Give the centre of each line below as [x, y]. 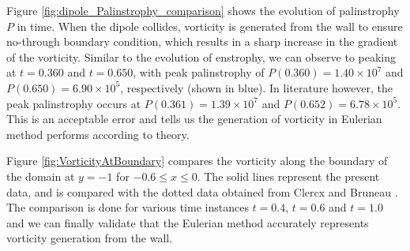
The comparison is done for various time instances [128, 207]
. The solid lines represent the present [288, 176]
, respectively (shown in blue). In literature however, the [257, 87]
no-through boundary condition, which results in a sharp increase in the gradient [202, 41]
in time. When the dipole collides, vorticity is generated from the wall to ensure [210, 26]
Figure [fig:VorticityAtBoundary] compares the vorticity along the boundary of [197, 161]
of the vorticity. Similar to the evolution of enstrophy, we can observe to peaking [201, 56]
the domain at [41, 176]
